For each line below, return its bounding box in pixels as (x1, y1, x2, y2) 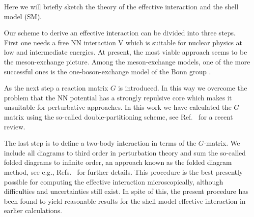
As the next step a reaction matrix (4, 83, 109, 93)
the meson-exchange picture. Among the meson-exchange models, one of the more (4, 56, 250, 66)
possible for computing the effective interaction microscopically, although (4, 176, 224, 186)
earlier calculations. (4, 205, 62, 216)
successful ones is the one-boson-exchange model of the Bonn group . (4, 66, 211, 76)
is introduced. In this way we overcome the (118, 83, 247, 93)
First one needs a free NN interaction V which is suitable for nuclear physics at (4, 37, 242, 47)
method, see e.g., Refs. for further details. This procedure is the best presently (4, 166, 243, 177)
